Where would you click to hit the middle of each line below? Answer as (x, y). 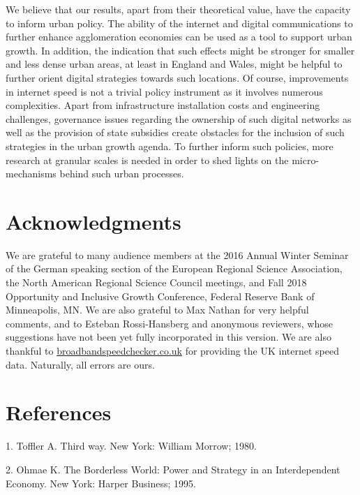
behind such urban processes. (122, 173)
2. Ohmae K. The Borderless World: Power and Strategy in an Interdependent (173, 469)
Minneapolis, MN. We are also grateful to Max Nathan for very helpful (157, 310)
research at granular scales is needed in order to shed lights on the (147, 160)
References (59, 412)
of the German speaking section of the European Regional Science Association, (174, 268)
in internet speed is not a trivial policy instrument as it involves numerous (164, 91)
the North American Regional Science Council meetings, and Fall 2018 (156, 282)
